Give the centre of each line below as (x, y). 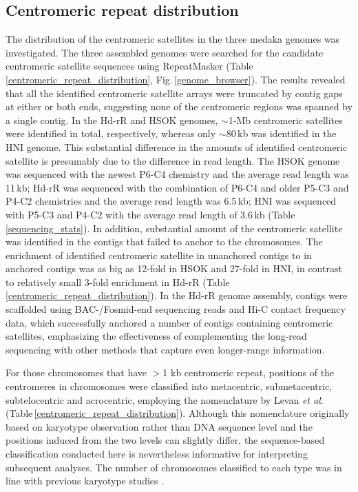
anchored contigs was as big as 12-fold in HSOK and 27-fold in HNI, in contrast (174, 268)
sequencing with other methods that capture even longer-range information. (165, 349)
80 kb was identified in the (281, 133)
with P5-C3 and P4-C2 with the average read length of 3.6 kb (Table (150, 214)
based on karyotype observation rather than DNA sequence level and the (159, 426)
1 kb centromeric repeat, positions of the (249, 372)
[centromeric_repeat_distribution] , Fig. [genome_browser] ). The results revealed (176, 79)
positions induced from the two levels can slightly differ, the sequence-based (165, 440)
